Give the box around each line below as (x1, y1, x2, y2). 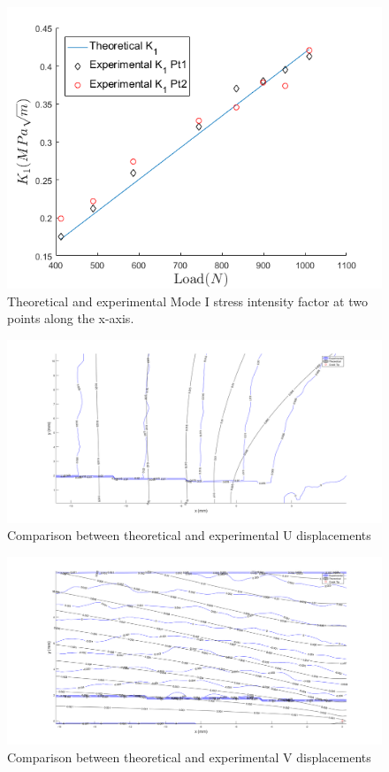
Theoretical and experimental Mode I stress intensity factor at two (7, 291, 368, 310)
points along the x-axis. (7, 309, 134, 328)
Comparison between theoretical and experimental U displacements (7, 526, 371, 544)
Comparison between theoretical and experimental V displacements (7, 748, 371, 766)
